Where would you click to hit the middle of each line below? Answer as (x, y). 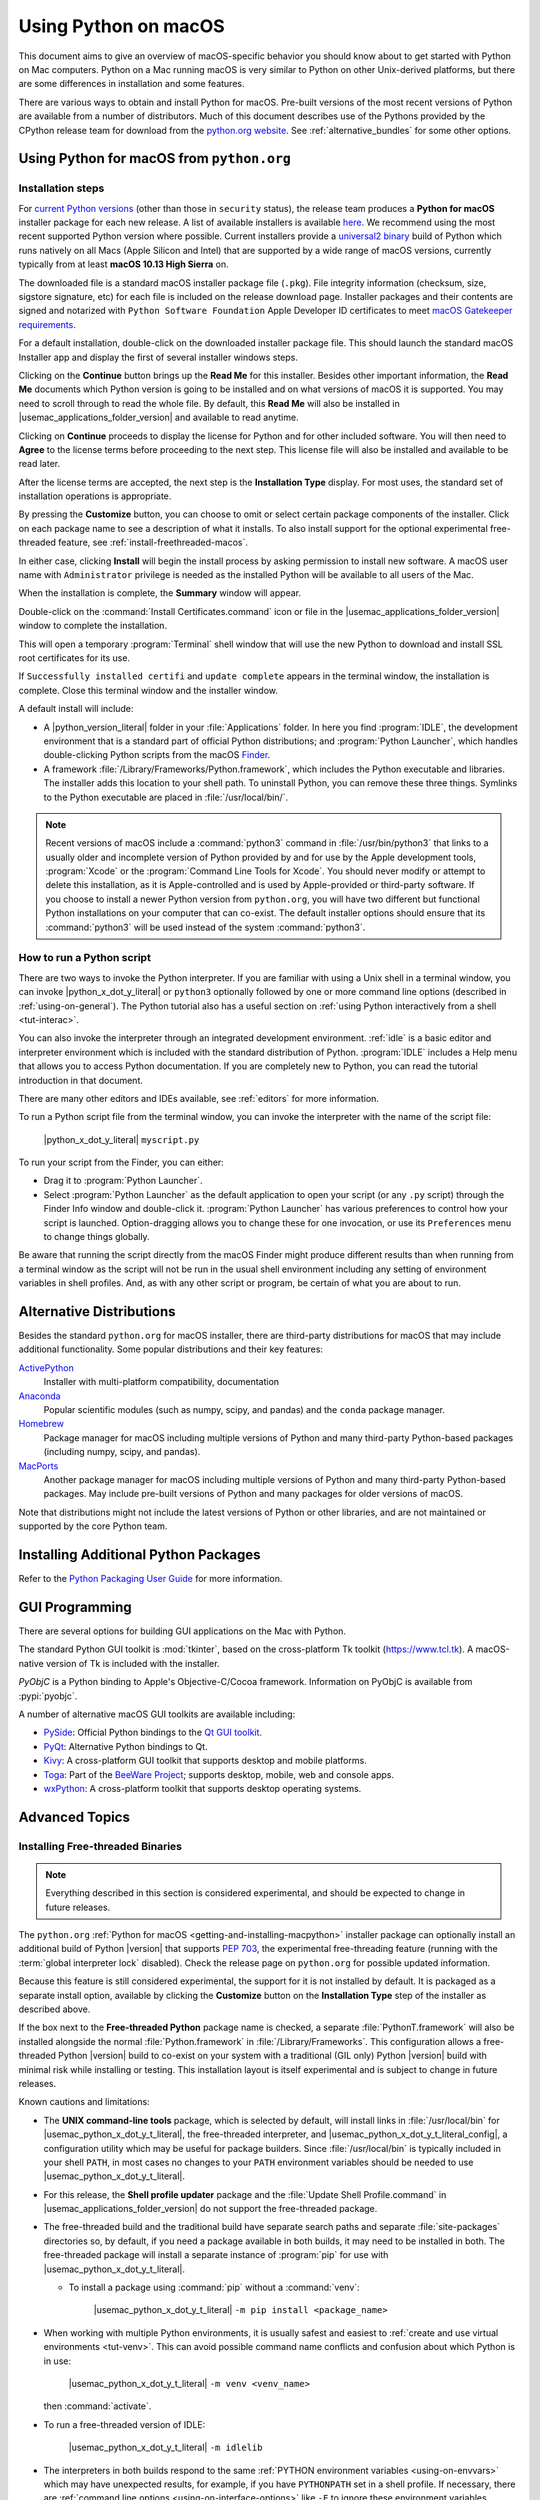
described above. (54, 2009)
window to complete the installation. (93, 626)
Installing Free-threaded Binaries (100, 1846)
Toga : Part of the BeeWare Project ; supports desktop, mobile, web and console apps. (219, 1774)
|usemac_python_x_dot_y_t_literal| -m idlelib (165, 2447)
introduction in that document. (81, 1080)
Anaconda (39, 1396)
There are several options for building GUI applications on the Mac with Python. (182, 1631)
